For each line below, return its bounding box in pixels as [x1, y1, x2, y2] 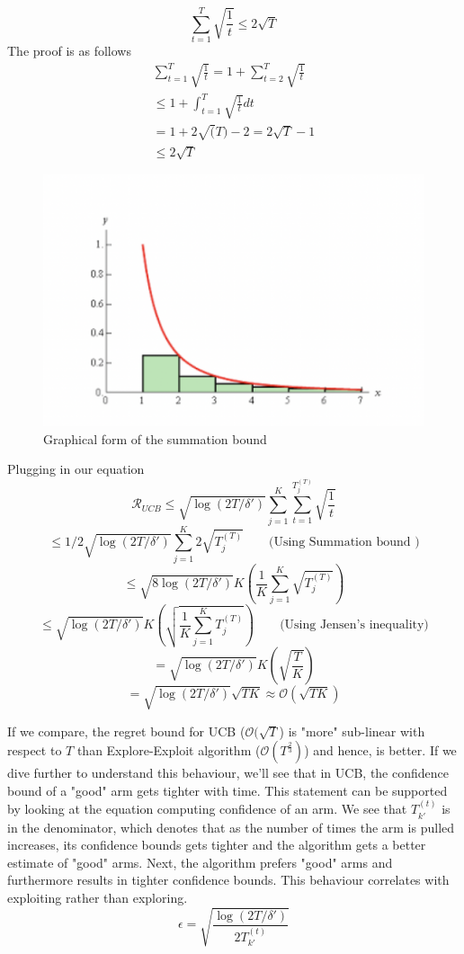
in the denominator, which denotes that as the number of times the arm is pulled [7, 817, 455, 836]
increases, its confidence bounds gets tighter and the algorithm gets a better [7, 835, 426, 854]
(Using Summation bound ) [269, 536, 420, 549]
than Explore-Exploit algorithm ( [76, 741, 261, 760]
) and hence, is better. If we [304, 741, 457, 760]
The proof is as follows [7, 41, 131, 60]
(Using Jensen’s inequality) [280, 619, 429, 632]
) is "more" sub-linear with [279, 721, 425, 740]
